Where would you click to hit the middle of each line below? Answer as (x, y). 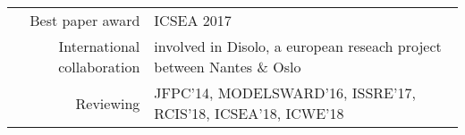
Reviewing (108, 103)
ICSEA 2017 (193, 20)
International (99, 46)
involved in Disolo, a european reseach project (298, 46)
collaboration (99, 67)
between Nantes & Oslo (228, 67)
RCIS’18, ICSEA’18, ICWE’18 (249, 113)
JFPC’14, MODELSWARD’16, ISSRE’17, (285, 93)
